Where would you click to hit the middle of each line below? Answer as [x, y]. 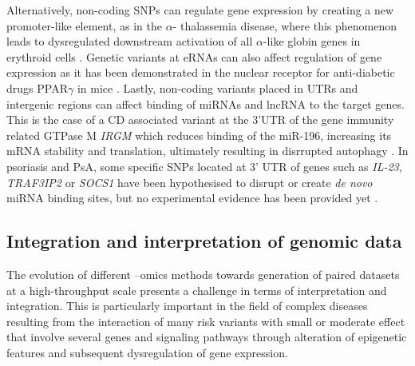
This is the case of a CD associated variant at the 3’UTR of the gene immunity [200, 119]
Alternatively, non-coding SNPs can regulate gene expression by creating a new [200, 10]
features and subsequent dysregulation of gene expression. [147, 352]
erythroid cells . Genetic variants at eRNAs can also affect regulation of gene [194, 56]
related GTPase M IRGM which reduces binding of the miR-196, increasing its [199, 135]
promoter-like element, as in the [84, 25]
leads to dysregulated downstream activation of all [130, 41]
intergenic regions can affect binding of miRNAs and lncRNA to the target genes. [206, 103]
